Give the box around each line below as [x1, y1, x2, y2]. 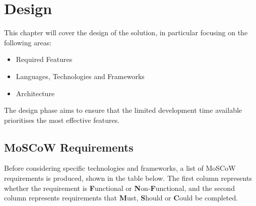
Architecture [16, 88, 55, 98]
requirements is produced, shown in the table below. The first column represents [4, 173, 252, 183]
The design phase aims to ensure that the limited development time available [4, 105, 242, 115]
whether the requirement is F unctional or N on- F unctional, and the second [4, 182, 235, 193]
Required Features [16, 54, 73, 64]
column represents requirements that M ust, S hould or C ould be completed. [4, 192, 238, 203]
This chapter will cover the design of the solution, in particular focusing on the [4, 27, 248, 38]
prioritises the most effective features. [4, 114, 120, 125]
